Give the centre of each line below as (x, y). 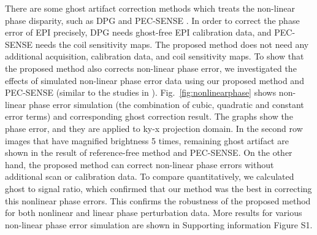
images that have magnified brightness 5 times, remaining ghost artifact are (147, 140)
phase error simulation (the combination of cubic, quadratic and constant (166, 104)
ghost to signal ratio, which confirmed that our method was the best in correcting (158, 188)
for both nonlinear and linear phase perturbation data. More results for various (154, 213)
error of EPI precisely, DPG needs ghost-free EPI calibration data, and (138, 32)
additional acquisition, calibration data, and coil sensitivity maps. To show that (155, 56)
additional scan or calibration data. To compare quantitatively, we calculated (150, 176)
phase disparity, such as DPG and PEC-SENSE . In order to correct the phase (152, 20)
